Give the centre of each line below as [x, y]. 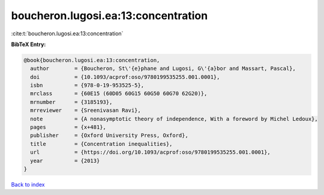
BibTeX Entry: [28, 44]
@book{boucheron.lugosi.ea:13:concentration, [92, 60]
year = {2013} [65, 161]
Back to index [28, 184]
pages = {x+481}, [68, 127]
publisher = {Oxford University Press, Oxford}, [109, 135]
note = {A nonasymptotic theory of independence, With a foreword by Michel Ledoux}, [174, 119]
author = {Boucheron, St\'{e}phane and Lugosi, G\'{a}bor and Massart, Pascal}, [163, 68]
